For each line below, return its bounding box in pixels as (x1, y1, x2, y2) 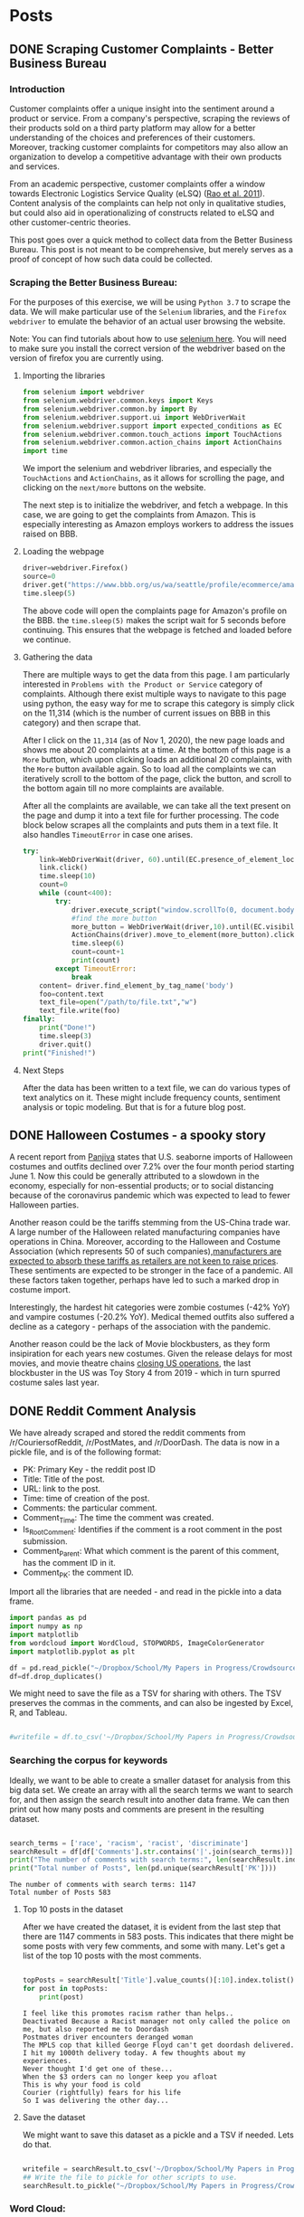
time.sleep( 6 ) (71, 939, 125, 948)
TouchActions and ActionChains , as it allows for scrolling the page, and (22, 472, 285, 484)
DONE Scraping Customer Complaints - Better (9, 42, 274, 57)
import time (22, 447, 68, 456)
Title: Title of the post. (22, 1473, 106, 1484)
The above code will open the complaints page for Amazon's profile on (22, 605, 288, 616)
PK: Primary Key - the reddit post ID (22, 1464, 157, 1475)
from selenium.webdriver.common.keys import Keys (22, 396, 214, 405)
